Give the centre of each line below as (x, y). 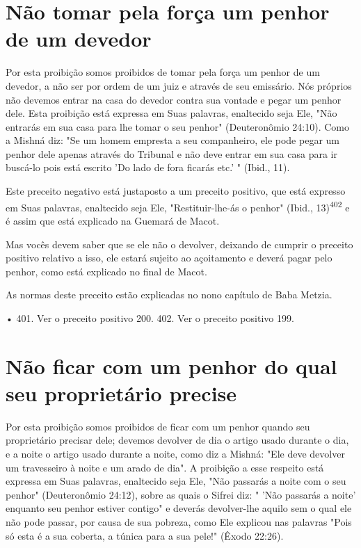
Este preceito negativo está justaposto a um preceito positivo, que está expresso (176, 191)
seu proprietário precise (121, 393)
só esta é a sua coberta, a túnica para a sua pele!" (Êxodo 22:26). (145, 535)
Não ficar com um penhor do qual (171, 365)
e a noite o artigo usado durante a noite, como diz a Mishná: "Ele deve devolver (175, 453)
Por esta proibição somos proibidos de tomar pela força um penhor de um (163, 72)
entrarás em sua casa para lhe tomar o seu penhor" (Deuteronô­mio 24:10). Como (177, 126)
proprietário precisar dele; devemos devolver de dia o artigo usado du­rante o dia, (177, 440)
